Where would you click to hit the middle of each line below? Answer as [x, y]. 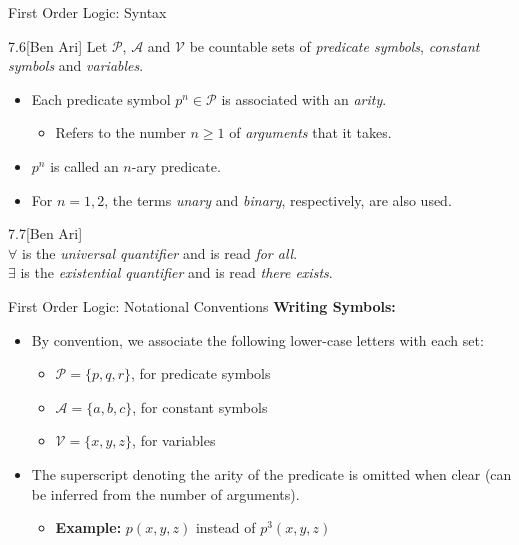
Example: [88, 527]
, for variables [174, 440]
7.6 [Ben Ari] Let [58, 45]
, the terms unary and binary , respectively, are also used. [278, 199]
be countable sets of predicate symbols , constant [334, 45]
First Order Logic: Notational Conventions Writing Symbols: [202, 305]
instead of [225, 527]
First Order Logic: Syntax [87, 12]
